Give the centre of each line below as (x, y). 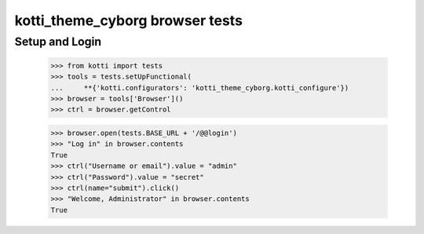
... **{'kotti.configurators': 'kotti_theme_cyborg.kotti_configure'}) (200, 88)
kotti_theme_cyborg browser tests (129, 20)
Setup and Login (58, 42)
